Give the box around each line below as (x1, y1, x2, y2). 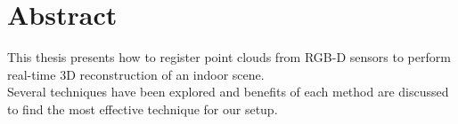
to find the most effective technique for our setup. (7, 99, 278, 118)
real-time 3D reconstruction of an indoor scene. (7, 65, 265, 83)
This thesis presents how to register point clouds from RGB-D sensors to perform (7, 48, 451, 66)
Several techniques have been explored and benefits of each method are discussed (7, 82, 449, 101)
